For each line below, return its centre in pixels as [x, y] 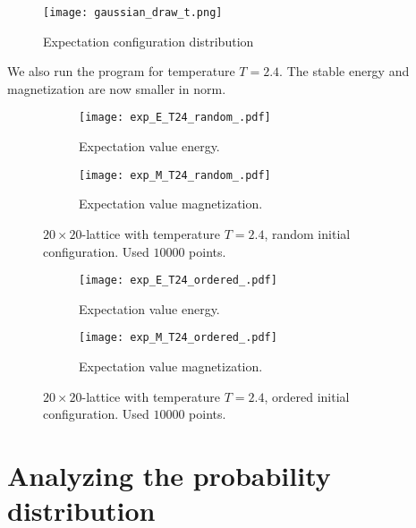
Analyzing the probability [169, 475]
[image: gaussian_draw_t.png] [133, 13]
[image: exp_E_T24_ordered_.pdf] [178, 281]
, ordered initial [307, 396]
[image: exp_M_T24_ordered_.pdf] [178, 338]
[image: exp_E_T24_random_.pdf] [175, 118]
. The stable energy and [344, 71]
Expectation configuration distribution [149, 41]
